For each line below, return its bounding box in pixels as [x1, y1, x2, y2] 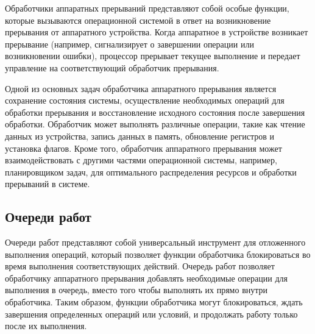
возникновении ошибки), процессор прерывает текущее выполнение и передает [5, 49, 300, 62]
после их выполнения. [5, 319, 87, 332]
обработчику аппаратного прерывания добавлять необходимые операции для [5, 271, 288, 284]
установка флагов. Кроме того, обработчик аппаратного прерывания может [5, 141, 282, 154]
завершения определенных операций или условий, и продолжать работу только [5, 307, 298, 320]
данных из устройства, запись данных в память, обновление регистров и [5, 129, 274, 142]
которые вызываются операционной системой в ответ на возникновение [5, 13, 271, 26]
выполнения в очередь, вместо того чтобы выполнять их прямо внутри [5, 283, 268, 296]
